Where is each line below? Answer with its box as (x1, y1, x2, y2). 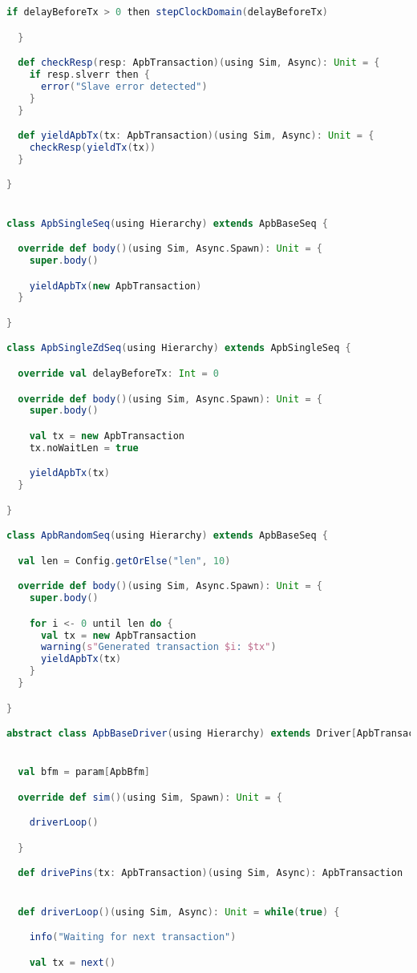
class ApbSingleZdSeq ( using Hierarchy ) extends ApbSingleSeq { (6, 342, 351, 354)
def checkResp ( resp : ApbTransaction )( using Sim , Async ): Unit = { (18, 57, 380, 69)
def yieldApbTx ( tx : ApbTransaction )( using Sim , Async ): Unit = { (18, 130, 374, 142)
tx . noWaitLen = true (29, 442, 139, 454)
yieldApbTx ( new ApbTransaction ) (29, 280, 202, 292)
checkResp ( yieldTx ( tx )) (29, 141, 156, 153)
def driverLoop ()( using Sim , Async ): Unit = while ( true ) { (18, 906, 340, 918)
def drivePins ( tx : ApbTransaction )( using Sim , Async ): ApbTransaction (18, 867, 403, 879)
